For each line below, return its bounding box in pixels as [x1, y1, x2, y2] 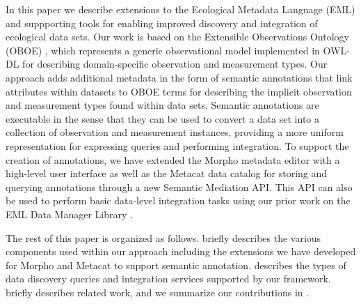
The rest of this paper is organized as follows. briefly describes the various [6, 230, 321, 245]
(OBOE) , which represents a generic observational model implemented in [6, 43, 320, 57]
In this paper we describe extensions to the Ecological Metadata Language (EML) [6, 2, 355, 16]
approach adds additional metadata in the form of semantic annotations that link [6, 70, 353, 84]
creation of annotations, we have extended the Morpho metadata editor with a [6, 152, 340, 167]
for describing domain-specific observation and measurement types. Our [22, 56, 328, 71]
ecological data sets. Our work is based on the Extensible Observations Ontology [6, 29, 349, 44]
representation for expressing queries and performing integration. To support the [6, 138, 349, 153]
